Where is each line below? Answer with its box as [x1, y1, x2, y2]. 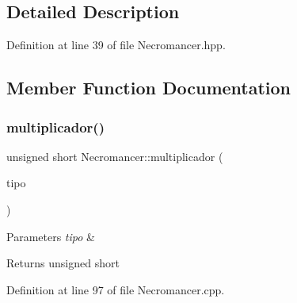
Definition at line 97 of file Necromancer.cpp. [6, 281, 225, 297]
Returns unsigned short [6, 255, 120, 271]
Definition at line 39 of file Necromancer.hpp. [6, 36, 226, 53]
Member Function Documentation [6, 75, 291, 100]
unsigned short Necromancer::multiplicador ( [6, 148, 223, 164]
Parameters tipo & [6, 228, 95, 244]
